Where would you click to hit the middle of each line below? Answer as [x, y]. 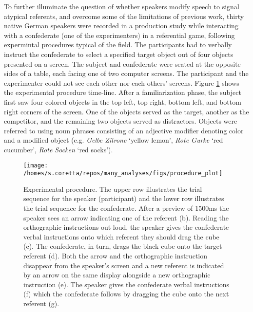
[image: [36, 165]
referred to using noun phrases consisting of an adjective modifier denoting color [124, 130]
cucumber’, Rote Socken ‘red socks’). [58, 149]
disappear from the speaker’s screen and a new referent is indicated [124, 265]
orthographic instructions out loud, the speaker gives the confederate [126, 227]
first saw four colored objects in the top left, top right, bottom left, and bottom [123, 101]
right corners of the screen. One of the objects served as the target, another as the [126, 111]
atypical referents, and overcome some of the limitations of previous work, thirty [124, 16]
